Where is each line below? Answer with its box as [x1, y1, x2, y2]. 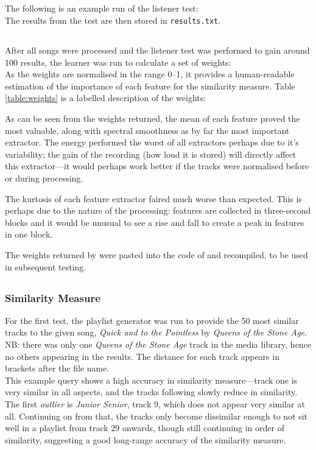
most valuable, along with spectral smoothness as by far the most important [5, 124, 290, 136]
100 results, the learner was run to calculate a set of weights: [5, 55, 231, 68]
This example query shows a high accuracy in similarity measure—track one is [5, 373, 298, 386]
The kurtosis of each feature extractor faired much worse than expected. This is [5, 192, 302, 205]
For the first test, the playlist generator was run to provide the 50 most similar [5, 314, 299, 326]
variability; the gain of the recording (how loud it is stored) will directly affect [5, 147, 297, 160]
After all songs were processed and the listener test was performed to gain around [5, 44, 310, 57]
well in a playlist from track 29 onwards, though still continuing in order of [5, 421, 284, 434]
